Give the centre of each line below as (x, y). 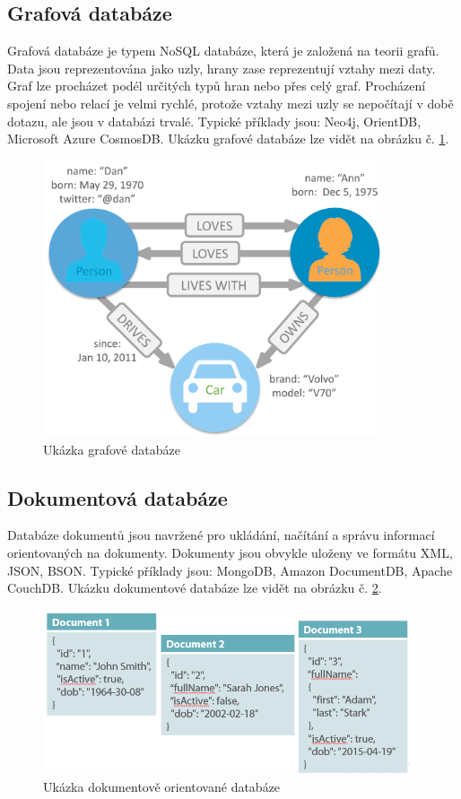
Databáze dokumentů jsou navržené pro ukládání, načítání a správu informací (221, 535)
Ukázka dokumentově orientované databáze (162, 786)
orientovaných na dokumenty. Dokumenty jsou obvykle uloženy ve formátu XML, (230, 552)
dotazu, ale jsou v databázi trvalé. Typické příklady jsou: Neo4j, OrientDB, (214, 121)
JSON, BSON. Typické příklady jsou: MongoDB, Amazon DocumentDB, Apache (230, 570)
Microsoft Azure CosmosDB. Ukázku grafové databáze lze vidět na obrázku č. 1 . (228, 139)
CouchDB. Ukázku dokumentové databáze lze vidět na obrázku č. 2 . (195, 588)
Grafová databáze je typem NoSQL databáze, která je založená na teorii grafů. (223, 51)
